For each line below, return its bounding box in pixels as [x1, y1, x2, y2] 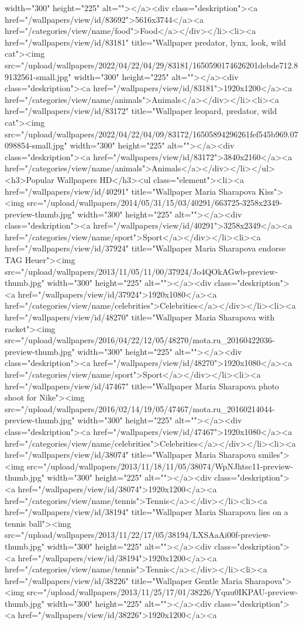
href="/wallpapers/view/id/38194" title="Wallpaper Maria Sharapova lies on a [5, 506, 288, 518]
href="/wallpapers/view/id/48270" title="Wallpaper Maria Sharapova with [5, 311, 275, 323]
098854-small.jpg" [5, 139, 67, 151]
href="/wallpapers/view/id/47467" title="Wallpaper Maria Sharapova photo [5, 379, 280, 392]
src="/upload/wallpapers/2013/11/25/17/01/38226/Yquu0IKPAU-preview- [27, 586, 298, 598]
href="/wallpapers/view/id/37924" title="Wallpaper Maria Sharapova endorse [5, 242, 286, 254]
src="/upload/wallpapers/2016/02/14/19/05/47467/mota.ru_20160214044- [5, 402, 275, 415]
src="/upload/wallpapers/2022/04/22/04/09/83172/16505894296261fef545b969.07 [5, 127, 298, 140]
